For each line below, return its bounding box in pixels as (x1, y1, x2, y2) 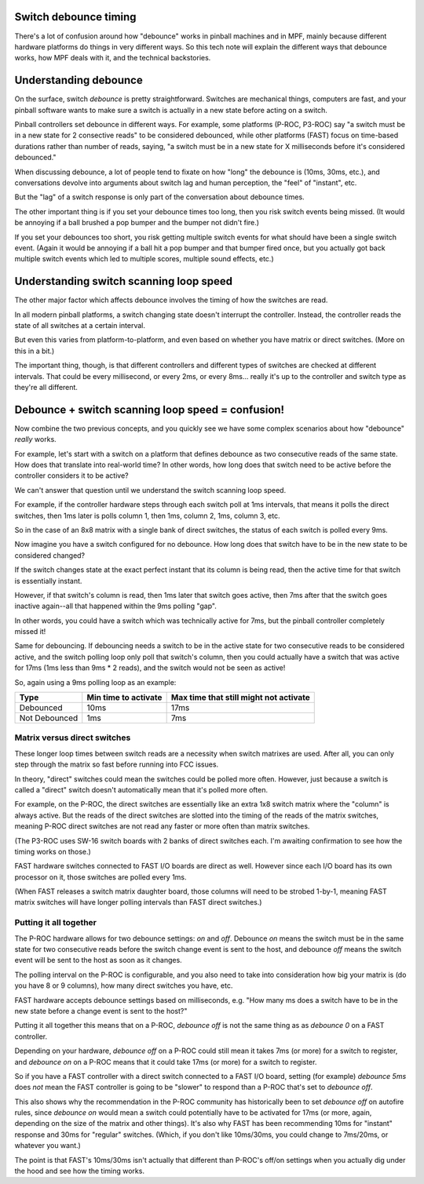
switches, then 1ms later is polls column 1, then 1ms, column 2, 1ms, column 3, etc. (14, 511, 280, 520)
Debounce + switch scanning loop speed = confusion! (14, 403, 285, 416)
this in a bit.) (14, 346, 55, 355)
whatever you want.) (14, 1141, 82, 1150)
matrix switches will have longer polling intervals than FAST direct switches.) (14, 898, 262, 907)
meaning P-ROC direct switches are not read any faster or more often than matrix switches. (14, 822, 310, 831)
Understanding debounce (14, 74, 143, 87)
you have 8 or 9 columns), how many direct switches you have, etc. (14, 981, 233, 990)
